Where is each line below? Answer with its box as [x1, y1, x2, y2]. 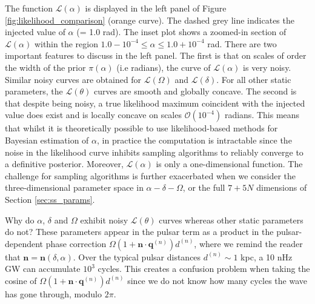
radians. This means [224, 108, 300, 121]
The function [5, 2, 53, 14]
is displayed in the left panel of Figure [85, 2, 227, 14]
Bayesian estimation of [5, 133, 89, 146]
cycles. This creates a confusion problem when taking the [98, 262, 310, 275]
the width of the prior [5, 61, 86, 73]
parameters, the [5, 85, 63, 97]
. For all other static [216, 73, 291, 85]
